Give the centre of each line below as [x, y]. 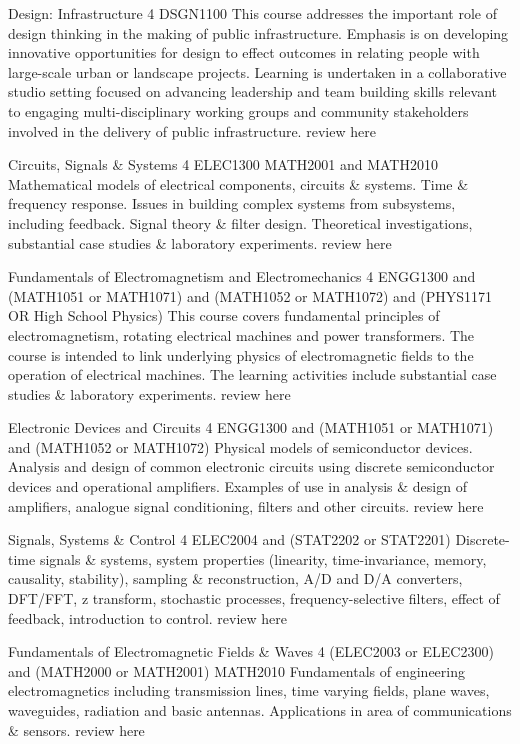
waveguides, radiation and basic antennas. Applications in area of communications [260, 710]
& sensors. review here [76, 729]
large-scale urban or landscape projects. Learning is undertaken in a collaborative [257, 71]
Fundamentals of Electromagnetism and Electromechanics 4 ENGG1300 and [242, 276]
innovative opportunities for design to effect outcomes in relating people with [244, 52]
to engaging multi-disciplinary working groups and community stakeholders [238, 110]
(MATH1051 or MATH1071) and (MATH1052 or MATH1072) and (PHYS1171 [250, 295]
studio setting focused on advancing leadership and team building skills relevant [253, 91]
